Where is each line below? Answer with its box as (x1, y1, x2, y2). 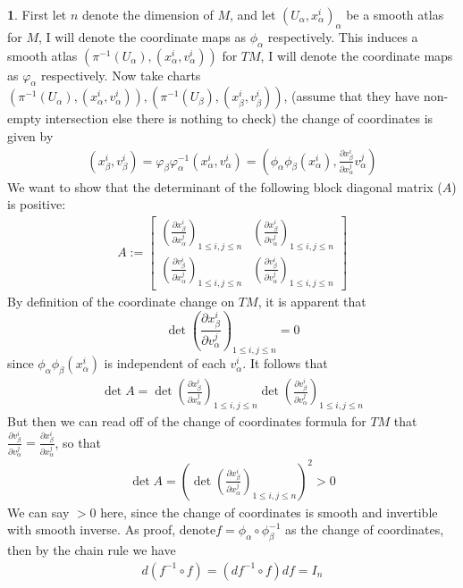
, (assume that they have (283, 87, 420, 105)
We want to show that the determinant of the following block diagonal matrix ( (7, 177, 442, 196)
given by (7, 126, 54, 145)
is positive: (7, 195, 66, 214)
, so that (55, 433, 101, 451)
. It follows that (242, 354, 328, 373)
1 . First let (7, 5, 67, 23)
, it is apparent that (257, 292, 366, 311)
